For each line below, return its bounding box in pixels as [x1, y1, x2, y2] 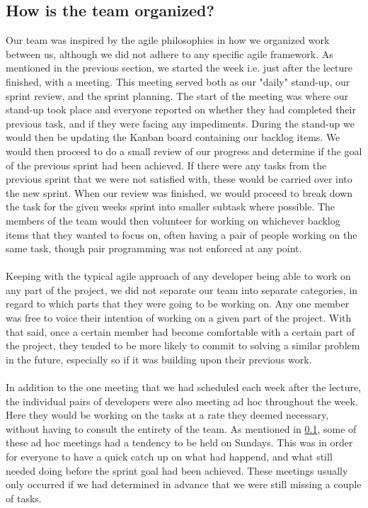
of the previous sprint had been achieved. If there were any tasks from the [6, 157, 327, 172]
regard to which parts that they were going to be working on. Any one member [6, 296, 350, 311]
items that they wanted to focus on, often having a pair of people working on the [6, 227, 357, 242]
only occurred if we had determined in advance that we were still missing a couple [6, 477, 362, 492]
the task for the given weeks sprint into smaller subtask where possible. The [6, 199, 335, 214]
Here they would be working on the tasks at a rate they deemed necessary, [6, 407, 329, 422]
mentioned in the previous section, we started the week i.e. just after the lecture [6, 60, 353, 75]
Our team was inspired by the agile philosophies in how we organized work [6, 33, 330, 47]
